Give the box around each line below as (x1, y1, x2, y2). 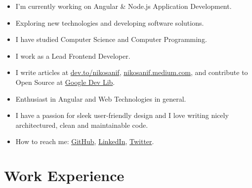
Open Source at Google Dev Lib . (15, 76, 115, 87)
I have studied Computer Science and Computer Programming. (15, 34, 207, 44)
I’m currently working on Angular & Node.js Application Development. (15, 1, 232, 11)
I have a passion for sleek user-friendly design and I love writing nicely (15, 110, 229, 120)
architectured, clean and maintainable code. (15, 119, 148, 130)
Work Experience (4, 165, 125, 186)
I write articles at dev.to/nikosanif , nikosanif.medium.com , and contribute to (15, 67, 248, 77)
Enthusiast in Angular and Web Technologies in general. (15, 93, 186, 104)
